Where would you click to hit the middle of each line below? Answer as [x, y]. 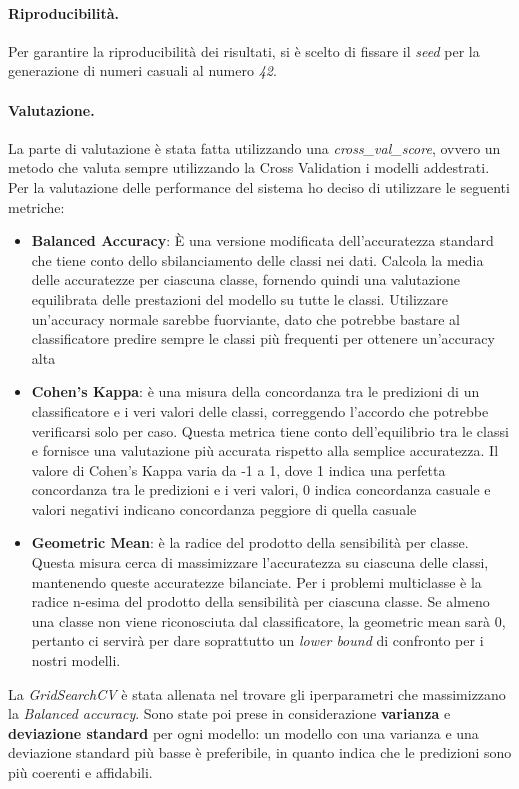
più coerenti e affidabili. [80, 772]
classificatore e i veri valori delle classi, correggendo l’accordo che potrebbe [260, 410]
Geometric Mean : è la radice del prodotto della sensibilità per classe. [250, 542]
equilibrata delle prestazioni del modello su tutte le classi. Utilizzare [239, 298]
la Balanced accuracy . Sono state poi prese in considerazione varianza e [229, 713]
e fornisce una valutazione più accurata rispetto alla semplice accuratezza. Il [265, 450]
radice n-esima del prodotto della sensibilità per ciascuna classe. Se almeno [260, 601]
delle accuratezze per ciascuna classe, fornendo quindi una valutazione [245, 279]
